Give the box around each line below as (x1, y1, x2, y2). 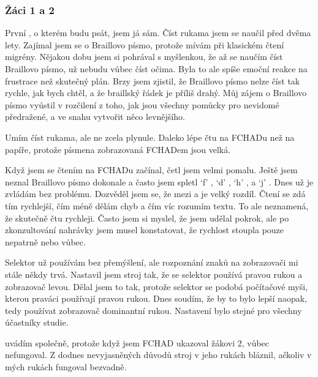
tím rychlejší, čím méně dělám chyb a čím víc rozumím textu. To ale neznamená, (5, 199, 309, 212)
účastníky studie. (5, 316, 69, 329)
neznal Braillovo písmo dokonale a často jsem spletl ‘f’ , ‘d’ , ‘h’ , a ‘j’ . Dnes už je (5, 175, 314, 188)
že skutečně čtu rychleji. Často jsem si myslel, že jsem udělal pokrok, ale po (5, 211, 289, 224)
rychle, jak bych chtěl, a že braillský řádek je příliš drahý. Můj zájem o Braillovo (5, 86, 307, 99)
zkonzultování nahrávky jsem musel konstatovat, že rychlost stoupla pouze (5, 223, 284, 236)
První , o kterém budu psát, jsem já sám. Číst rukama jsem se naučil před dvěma (5, 26, 311, 39)
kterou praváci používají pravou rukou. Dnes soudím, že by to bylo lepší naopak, (5, 292, 307, 305)
